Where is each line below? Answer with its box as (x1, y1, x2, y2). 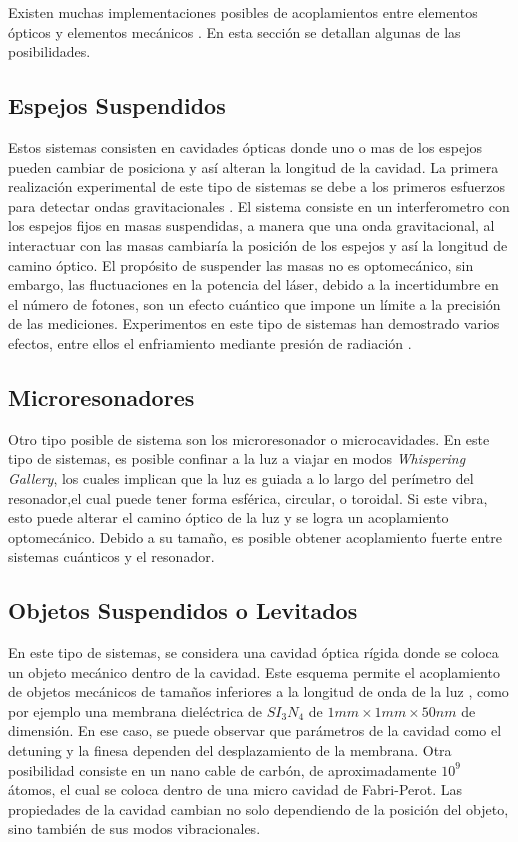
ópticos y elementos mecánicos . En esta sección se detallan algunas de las (8, 21, 461, 42)
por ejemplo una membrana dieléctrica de (8, 700, 263, 721)
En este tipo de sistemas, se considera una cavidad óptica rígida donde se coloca (8, 642, 499, 663)
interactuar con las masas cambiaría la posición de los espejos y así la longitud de (8, 234, 508, 255)
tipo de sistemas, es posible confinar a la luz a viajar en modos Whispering (8, 448, 466, 469)
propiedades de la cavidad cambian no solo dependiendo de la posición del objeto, (8, 798, 509, 819)
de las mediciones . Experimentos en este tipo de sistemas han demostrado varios (8, 313, 500, 334)
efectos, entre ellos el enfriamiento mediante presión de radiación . (8, 332, 412, 353)
